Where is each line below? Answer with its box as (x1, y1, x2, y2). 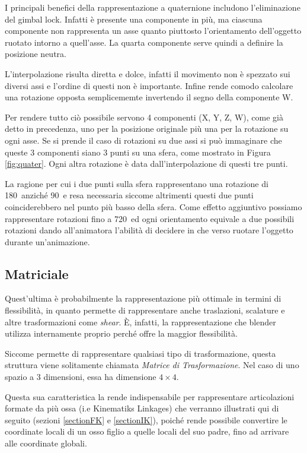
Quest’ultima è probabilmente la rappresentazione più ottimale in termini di (5, 292, 282, 305)
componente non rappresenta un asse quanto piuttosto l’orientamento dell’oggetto (5, 24, 302, 37)
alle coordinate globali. (5, 437, 87, 449)
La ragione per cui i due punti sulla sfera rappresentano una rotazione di (5, 177, 268, 189)
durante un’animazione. (5, 235, 90, 248)
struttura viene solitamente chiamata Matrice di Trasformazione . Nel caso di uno (5, 359, 299, 371)
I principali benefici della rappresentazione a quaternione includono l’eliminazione (5, 1, 300, 13)
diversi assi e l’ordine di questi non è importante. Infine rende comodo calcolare (5, 79, 293, 91)
